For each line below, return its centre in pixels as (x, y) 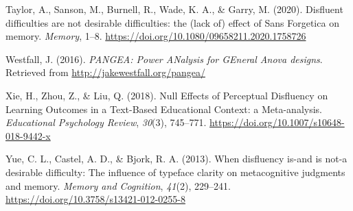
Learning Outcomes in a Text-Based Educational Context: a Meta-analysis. (164, 109)
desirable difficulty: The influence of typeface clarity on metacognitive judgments (175, 172)
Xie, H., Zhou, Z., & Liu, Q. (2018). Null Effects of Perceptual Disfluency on (167, 95)
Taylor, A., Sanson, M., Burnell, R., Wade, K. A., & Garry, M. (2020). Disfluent (174, 9)
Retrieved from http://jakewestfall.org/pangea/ (105, 72)
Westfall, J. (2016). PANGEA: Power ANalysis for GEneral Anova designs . (164, 59)
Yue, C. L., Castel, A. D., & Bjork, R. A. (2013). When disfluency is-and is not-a (176, 159)
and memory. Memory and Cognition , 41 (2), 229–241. (118, 185)
